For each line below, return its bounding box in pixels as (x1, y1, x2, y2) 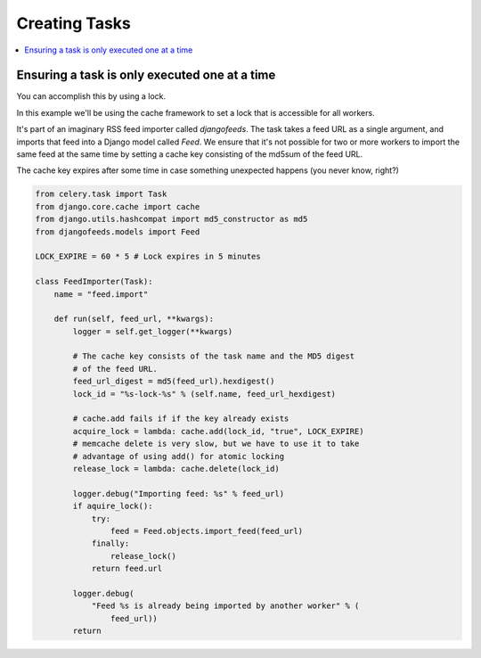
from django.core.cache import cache (35, 202, 200, 211)
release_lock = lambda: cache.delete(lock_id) (72, 464, 280, 473)
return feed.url (91, 563, 163, 574)
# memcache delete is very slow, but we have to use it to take (72, 439, 360, 449)
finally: (91, 539, 130, 548)
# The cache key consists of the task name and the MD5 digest (72, 351, 355, 361)
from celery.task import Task (35, 189, 167, 200)
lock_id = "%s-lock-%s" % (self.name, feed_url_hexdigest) (72, 389, 337, 399)
